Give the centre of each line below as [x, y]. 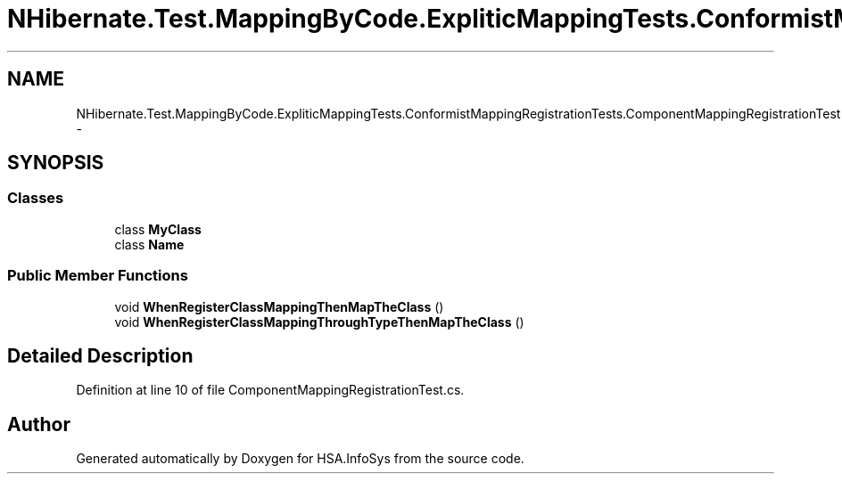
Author [39, 424]
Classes [36, 198]
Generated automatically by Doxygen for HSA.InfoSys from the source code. [300, 459]
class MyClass [158, 229]
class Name [149, 244]
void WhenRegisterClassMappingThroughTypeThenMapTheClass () [319, 322]
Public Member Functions [98, 276]
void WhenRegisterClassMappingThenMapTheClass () [279, 306]
